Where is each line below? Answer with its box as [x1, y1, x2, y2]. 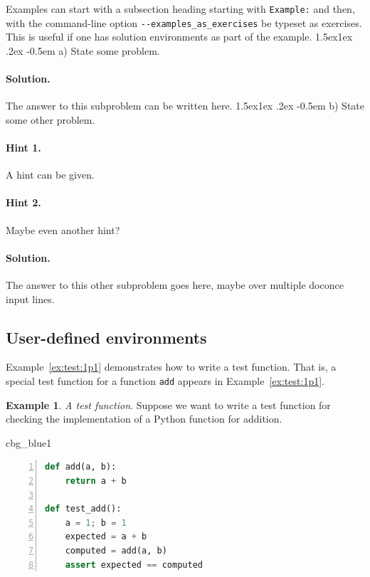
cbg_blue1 [6, 435, 52, 450]
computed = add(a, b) [65, 546, 167, 556]
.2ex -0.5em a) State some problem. [6, 43, 160, 58]
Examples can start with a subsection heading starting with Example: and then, [6, 1, 355, 16]
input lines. [6, 291, 55, 306]
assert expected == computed [65, 559, 203, 570]
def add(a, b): [45, 462, 117, 472]
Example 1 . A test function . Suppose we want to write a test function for [6, 397, 331, 412]
